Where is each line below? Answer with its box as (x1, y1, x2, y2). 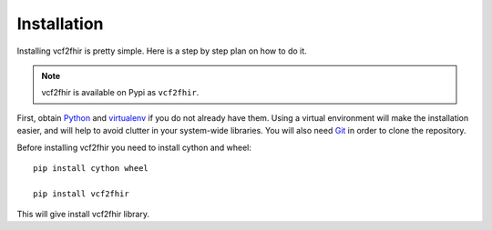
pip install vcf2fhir (33, 188, 129, 199)
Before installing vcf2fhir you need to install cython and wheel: (16, 142, 252, 153)
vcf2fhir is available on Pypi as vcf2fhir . (41, 87, 200, 98)
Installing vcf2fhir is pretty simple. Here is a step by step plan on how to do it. (16, 45, 307, 56)
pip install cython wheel (33, 163, 149, 173)
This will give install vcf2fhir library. (16, 209, 150, 220)
